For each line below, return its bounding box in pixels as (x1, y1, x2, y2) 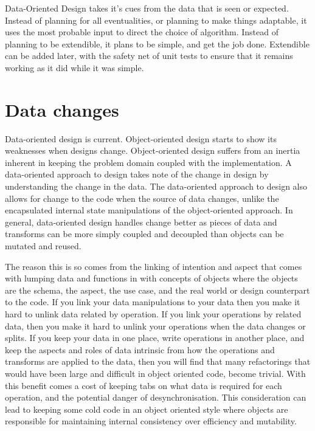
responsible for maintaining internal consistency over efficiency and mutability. (5, 415, 297, 427)
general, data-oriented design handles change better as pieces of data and (5, 215, 277, 228)
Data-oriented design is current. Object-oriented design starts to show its (5, 132, 277, 145)
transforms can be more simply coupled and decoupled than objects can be (5, 227, 284, 240)
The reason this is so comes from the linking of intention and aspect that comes (5, 260, 302, 272)
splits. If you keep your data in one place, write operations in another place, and (5, 331, 305, 344)
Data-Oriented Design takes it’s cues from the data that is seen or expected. (5, 2, 289, 14)
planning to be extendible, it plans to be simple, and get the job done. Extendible (5, 37, 310, 50)
